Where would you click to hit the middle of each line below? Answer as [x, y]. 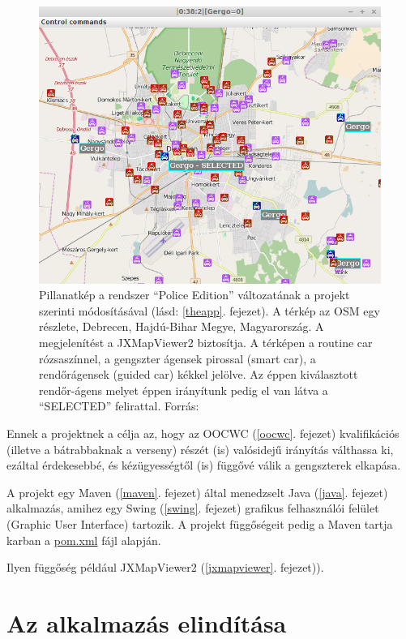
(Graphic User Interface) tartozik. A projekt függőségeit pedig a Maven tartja [200, 523]
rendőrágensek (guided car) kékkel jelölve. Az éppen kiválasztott [199, 374]
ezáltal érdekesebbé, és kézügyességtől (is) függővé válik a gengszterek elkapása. [204, 465]
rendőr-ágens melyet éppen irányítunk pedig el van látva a [184, 390]
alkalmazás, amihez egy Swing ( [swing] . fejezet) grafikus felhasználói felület [193, 508]
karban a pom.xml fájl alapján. [84, 540]
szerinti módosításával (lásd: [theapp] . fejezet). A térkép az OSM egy [209, 310]
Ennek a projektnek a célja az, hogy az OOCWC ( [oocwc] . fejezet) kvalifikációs [203, 433]
